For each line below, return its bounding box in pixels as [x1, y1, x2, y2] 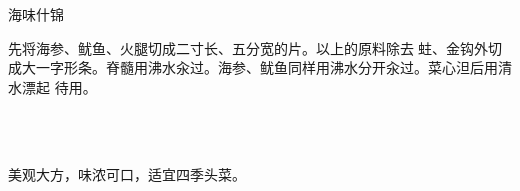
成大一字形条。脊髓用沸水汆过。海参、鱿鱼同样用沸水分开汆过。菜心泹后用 [8, 57, 498, 78]
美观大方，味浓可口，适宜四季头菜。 [8, 163, 246, 184]
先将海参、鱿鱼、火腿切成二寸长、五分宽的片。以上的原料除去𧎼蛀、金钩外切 [8, 37, 502, 58]
